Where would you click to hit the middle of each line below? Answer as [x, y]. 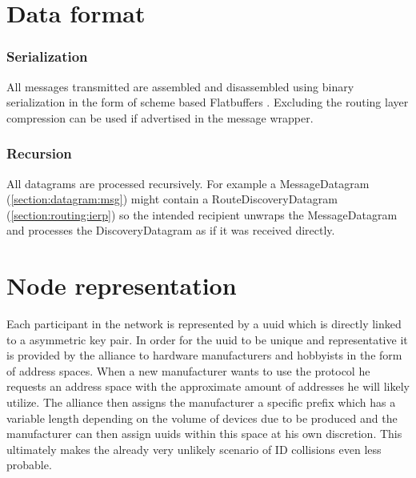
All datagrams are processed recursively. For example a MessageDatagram [188, 183]
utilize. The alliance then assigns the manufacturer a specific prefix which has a [201, 402]
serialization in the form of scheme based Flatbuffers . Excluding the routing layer [208, 102]
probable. [29, 465]
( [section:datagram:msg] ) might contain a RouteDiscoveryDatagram [172, 199]
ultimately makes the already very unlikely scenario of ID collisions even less [194, 449]
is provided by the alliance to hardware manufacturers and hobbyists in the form [204, 355]
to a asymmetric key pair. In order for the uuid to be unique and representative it [207, 339]
